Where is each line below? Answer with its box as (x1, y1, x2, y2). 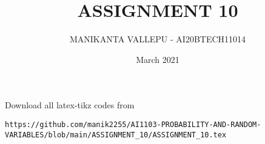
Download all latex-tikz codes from (5, 99, 135, 111)
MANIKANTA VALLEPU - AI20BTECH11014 (69, 33, 246, 45)
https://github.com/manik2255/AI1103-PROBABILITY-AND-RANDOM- (5, 120, 261, 129)
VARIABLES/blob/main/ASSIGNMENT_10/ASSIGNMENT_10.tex (5, 130, 227, 139)
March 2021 (136, 53, 179, 65)
